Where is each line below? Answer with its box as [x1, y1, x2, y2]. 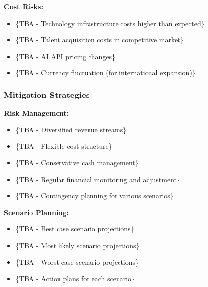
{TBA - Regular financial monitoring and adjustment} [15, 174, 180, 184]
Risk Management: [4, 108, 69, 118]
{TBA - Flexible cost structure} [15, 141, 112, 151]
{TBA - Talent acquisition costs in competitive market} [15, 34, 184, 45]
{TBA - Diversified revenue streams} [15, 124, 127, 134]
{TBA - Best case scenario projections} [15, 223, 134, 234]
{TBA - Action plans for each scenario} [15, 273, 135, 284]
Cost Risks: [4, 1, 43, 11]
